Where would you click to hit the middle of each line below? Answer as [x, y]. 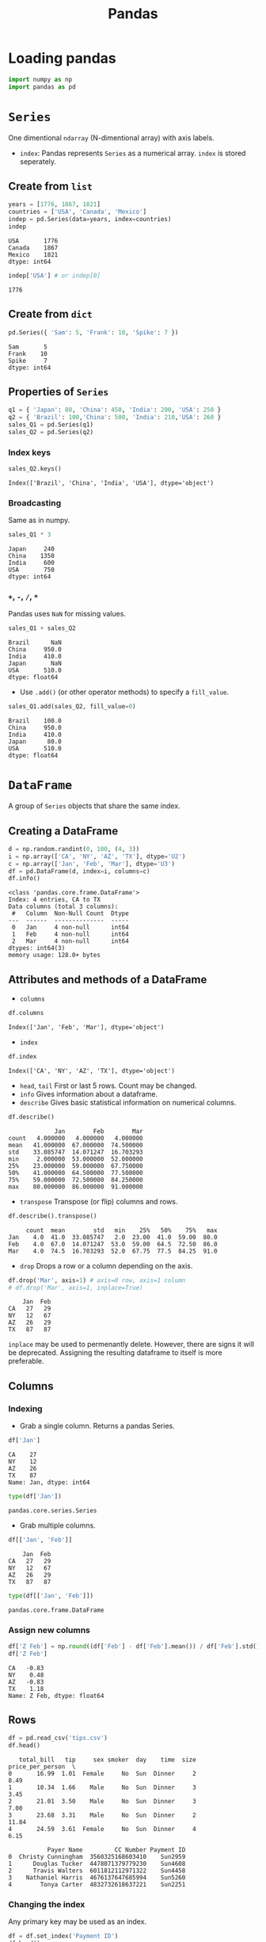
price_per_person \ [42, 1767]
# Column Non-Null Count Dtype [70, 914]
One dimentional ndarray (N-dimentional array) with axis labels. [112, 137]
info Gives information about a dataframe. [89, 1093]
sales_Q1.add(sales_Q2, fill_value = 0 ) [72, 707]
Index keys [30, 452]
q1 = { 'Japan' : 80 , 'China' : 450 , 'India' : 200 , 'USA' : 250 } [115, 410]
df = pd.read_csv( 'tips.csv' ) [58, 1738]
